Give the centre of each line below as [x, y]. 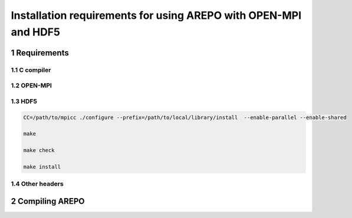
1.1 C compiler [31, 70]
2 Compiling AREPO [48, 201]
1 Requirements [40, 53]
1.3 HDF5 [24, 101]
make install [42, 167]
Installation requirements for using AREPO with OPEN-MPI [156, 15]
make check [39, 151]
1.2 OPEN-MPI [32, 85]
